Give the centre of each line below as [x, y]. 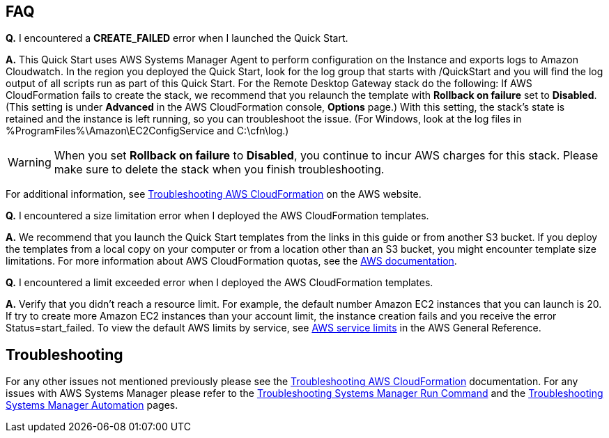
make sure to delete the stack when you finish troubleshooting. [219, 170]
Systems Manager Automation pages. [92, 405]
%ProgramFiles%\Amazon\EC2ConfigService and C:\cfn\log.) [147, 131]
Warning [30, 163]
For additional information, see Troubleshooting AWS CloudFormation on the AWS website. [214, 194]
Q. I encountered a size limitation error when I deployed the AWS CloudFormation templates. [217, 216]
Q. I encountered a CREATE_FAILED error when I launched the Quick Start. [177, 38]
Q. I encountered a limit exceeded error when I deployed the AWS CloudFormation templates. [219, 283]
